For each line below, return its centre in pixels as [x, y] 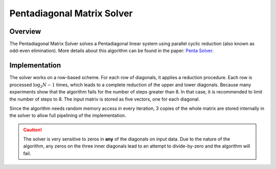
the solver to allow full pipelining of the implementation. [68, 115]
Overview [25, 31]
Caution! [33, 130]
